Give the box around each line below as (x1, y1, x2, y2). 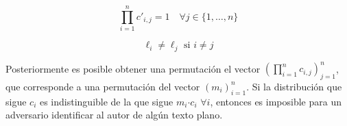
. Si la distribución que (246, 79, 342, 93)
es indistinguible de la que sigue (39, 94, 173, 108)
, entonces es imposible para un (210, 94, 342, 108)
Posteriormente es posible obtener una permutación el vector (5, 61, 261, 75)
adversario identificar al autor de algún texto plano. (5, 108, 223, 122)
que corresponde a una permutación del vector (5, 79, 200, 93)
